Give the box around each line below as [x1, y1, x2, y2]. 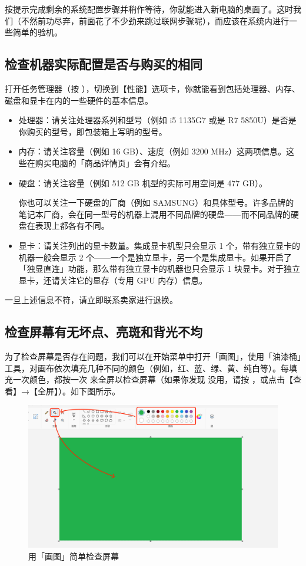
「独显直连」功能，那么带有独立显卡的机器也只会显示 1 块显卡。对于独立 [18, 262, 301, 275]
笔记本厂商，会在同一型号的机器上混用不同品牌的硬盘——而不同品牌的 [18, 208, 291, 220]
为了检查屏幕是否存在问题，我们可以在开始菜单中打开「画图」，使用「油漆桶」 [5, 350, 301, 363]
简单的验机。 [12, 26, 62, 38]
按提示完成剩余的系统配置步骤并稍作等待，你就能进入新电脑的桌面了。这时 [5, 3, 293, 15]
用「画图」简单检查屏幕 [28, 549, 119, 562]
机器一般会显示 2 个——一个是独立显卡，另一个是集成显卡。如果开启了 [18, 251, 292, 263]
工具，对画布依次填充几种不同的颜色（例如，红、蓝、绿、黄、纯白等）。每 [5, 361, 289, 374]
